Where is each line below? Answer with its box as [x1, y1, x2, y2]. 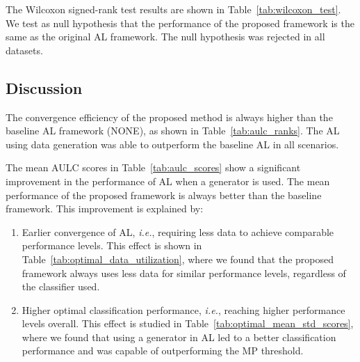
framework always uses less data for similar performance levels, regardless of [22, 265, 346, 280]
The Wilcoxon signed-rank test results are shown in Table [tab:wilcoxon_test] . [6, 2, 341, 16]
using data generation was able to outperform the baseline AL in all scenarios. [6, 136, 339, 151]
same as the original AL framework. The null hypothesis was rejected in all [6, 29, 325, 44]
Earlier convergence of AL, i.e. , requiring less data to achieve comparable [22, 224, 334, 239]
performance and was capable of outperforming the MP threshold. [22, 343, 304, 358]
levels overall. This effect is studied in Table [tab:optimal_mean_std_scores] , [22, 316, 354, 331]
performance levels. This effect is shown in [22, 238, 202, 253]
